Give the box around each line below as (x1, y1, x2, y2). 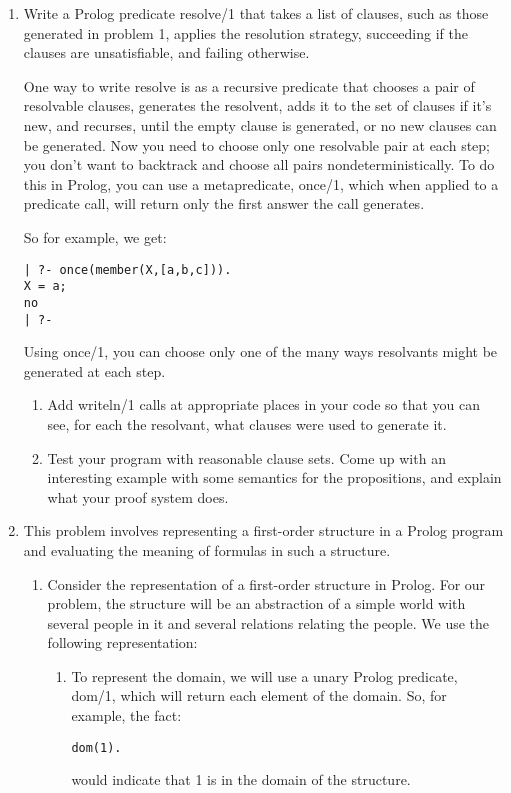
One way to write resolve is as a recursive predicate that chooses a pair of (23, 75, 475, 96)
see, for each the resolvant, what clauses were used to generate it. (47, 413, 447, 434)
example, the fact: (71, 705, 182, 726)
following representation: (47, 632, 198, 653)
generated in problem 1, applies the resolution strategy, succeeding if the (23, 22, 468, 43)
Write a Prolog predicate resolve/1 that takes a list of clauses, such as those (23, 3, 489, 23)
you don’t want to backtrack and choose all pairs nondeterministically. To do (23, 154, 495, 175)
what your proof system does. (47, 486, 229, 507)
